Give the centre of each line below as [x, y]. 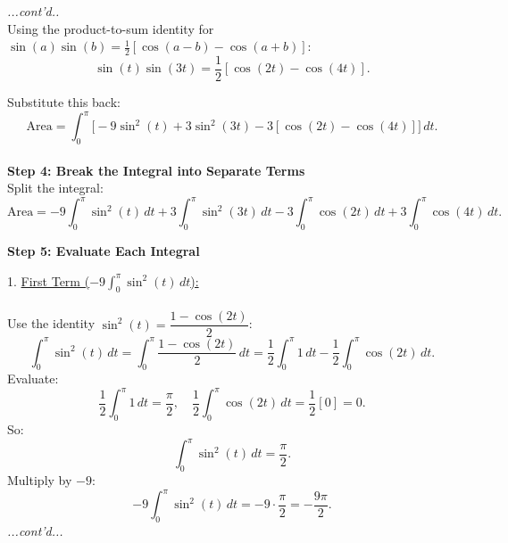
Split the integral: [55, 188]
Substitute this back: [64, 102]
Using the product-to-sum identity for [111, 28]
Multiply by [40, 480]
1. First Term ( [49, 280]
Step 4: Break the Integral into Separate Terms [156, 170]
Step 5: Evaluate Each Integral [104, 251]
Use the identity [51, 323]
